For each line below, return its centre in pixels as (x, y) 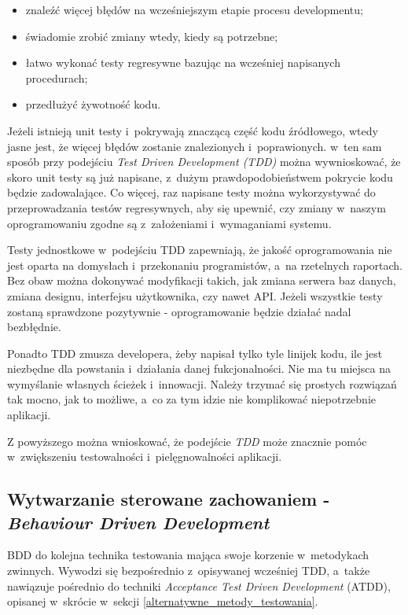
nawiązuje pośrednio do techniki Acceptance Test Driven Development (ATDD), (199, 586)
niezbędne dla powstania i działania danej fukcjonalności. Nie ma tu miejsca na (199, 368)
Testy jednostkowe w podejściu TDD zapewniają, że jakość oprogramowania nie (200, 250)
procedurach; (57, 77)
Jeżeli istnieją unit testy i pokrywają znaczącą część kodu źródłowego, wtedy (193, 130)
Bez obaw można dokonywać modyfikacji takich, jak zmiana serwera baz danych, (202, 280)
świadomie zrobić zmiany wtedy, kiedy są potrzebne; (152, 36)
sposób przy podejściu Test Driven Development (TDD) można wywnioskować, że (204, 162)
